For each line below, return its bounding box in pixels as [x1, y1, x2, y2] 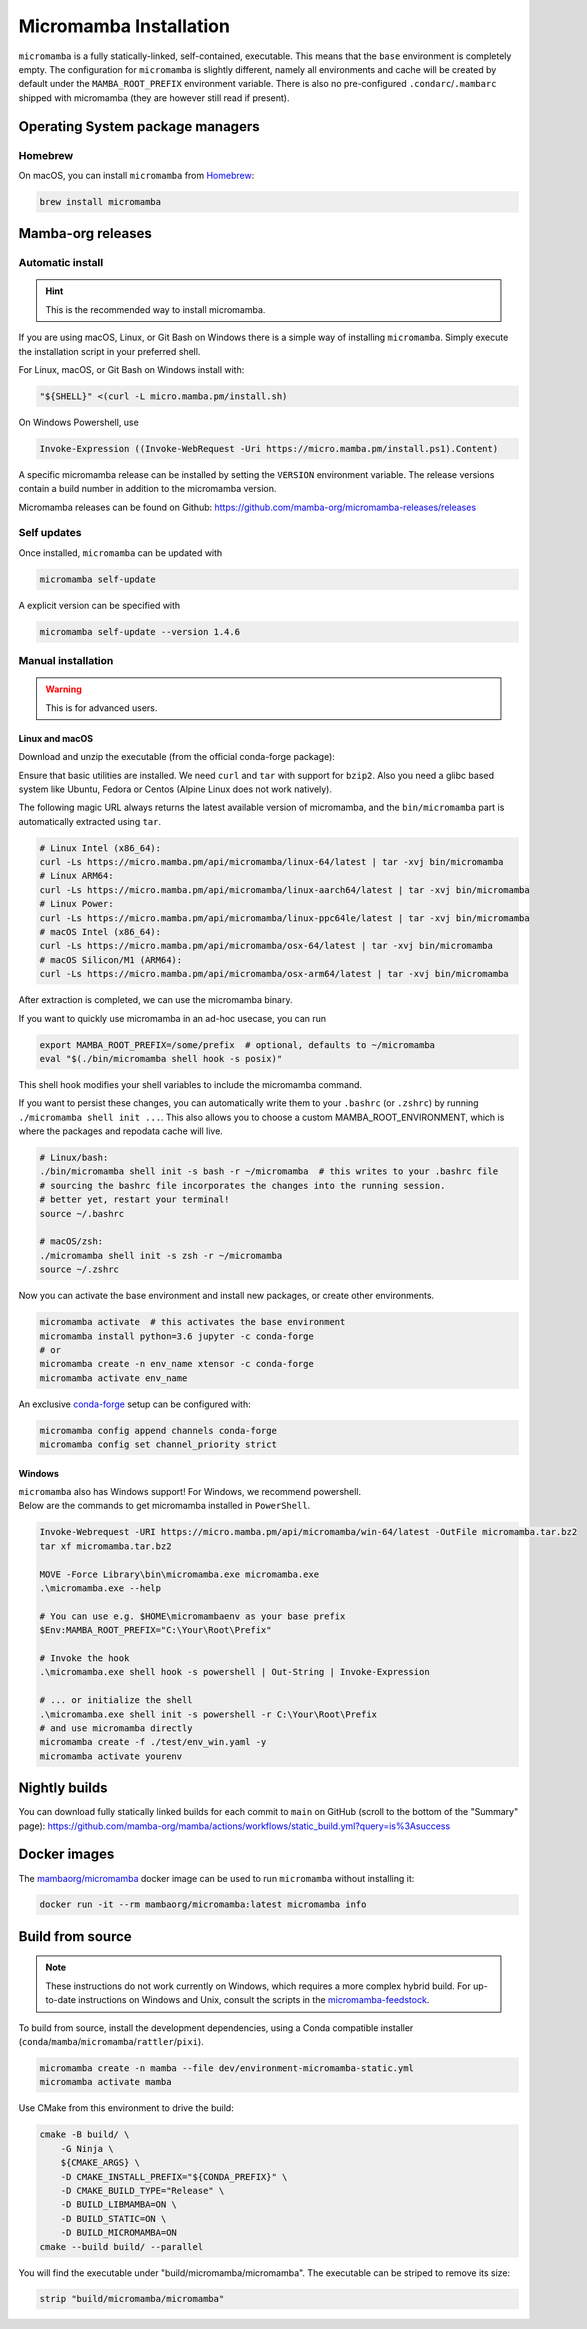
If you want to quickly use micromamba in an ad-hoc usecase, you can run [18, 1012, 327, 1024]
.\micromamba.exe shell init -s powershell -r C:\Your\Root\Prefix [39, 1708, 378, 1720]
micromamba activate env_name [39, 1372, 188, 1384]
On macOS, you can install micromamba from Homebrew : [18, 169, 255, 181]
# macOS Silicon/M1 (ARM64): [39, 954, 183, 965]
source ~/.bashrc [39, 1208, 125, 1219]
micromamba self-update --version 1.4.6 [39, 626, 240, 637]
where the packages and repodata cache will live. [18, 1125, 224, 1137]
